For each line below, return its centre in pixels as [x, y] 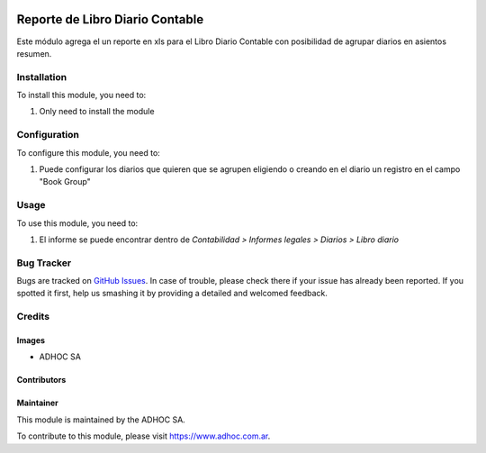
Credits [33, 317]
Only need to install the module [97, 112]
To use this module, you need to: [77, 223]
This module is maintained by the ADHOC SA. [101, 420]
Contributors [41, 380]
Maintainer [37, 403]
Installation [42, 77]
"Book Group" [65, 182]
